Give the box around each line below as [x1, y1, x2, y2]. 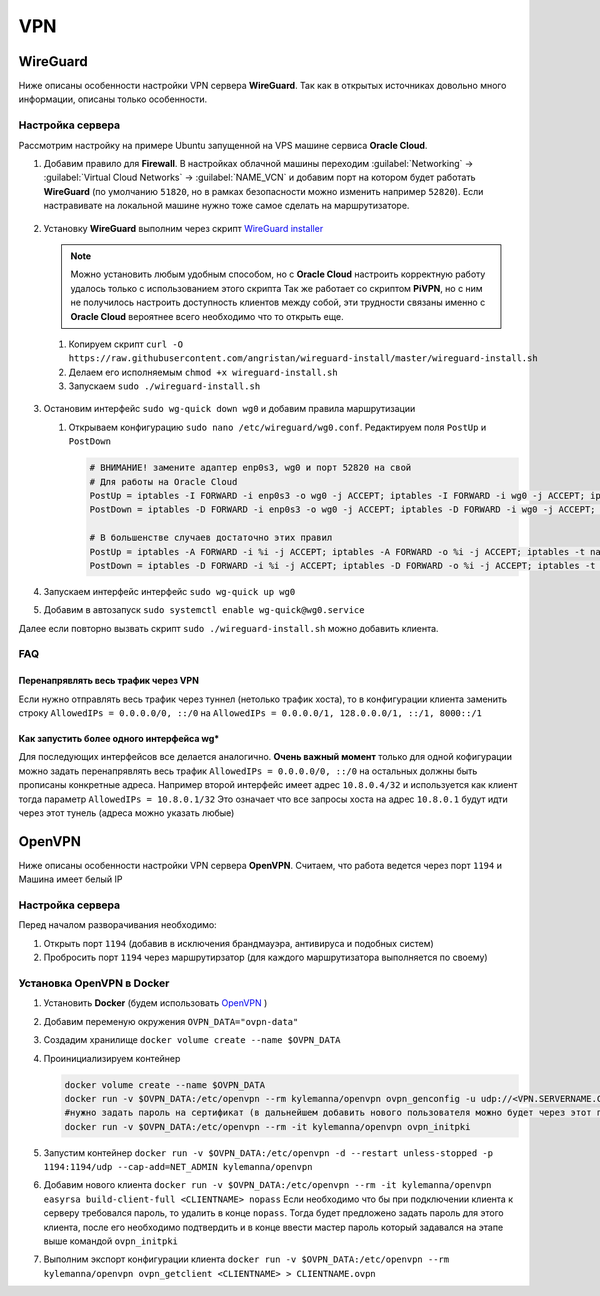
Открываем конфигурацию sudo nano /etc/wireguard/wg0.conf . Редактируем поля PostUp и [68, 421, 487, 433]
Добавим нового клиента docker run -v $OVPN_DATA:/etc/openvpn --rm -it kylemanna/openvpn [43, 1179, 492, 1191]
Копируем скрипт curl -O [68, 338, 184, 350]
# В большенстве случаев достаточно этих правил [89, 532, 333, 544]
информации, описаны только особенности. [18, 93, 208, 105]
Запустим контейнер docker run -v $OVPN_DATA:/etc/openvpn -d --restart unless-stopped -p [43, 1146, 494, 1159]
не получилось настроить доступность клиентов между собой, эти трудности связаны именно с [70, 296, 486, 309]
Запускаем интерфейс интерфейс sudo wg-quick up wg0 [43, 585, 296, 597]
